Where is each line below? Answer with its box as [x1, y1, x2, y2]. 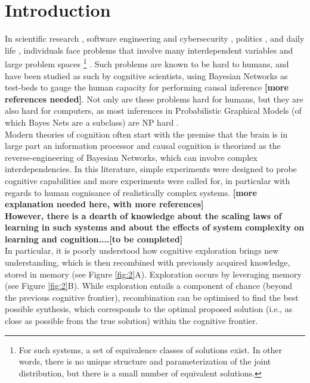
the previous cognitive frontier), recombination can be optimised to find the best [5, 291, 299, 303]
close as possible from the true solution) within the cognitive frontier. [5, 315, 258, 327]
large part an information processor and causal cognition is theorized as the [5, 139, 281, 152]
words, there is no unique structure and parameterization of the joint [18, 355, 271, 368]
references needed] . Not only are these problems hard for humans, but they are [5, 92, 303, 105]
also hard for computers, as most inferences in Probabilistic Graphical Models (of [5, 104, 302, 117]
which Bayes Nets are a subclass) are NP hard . [5, 116, 179, 128]
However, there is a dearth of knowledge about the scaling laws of [5, 209, 282, 222]
